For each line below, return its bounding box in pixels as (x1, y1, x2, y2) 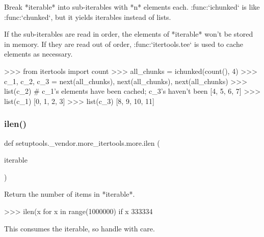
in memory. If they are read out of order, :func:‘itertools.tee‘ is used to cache (4, 38, 244, 49)
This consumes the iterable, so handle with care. (4, 223, 155, 233)
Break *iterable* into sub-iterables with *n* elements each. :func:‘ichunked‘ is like (4, 2, 260, 12)
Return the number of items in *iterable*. (4, 189, 135, 199)
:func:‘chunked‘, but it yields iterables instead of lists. (4, 11, 171, 22)
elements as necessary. (4, 48, 73, 59)
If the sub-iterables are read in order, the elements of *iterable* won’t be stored (4, 29, 253, 39)
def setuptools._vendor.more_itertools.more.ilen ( (4, 137, 160, 148)
